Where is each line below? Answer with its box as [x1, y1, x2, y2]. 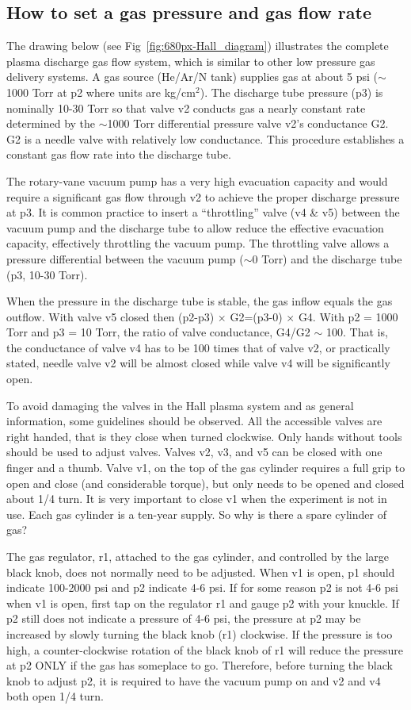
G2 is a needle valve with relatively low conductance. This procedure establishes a [6, 130, 405, 147]
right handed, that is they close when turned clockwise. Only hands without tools [6, 428, 402, 444]
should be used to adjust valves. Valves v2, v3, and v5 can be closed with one [6, 443, 382, 460]
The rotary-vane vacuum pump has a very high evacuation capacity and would [6, 172, 388, 189]
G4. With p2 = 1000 [298, 308, 398, 324]
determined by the [6, 115, 96, 132]
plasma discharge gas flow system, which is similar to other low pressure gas [6, 52, 375, 69]
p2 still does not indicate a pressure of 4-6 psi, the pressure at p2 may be [6, 610, 361, 627]
